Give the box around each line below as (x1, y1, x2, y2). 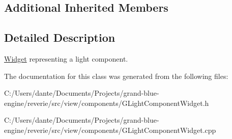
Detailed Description (4, 30, 115, 45)
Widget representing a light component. (4, 53, 128, 64)
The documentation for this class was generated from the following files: (4, 70, 228, 81)
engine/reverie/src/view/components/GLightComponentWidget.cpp (4, 124, 216, 135)
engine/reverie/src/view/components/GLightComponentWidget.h (4, 97, 209, 108)
